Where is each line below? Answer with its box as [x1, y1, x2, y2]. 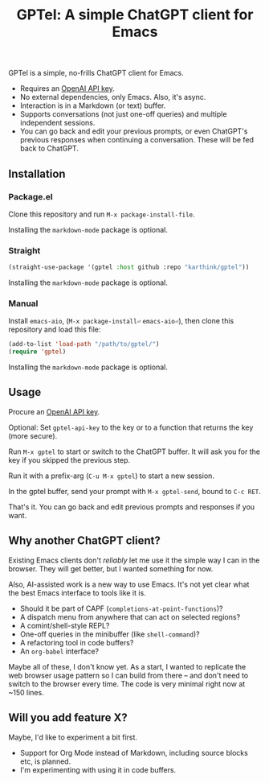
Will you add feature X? [8, 711, 128, 725]
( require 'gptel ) [8, 348, 67, 356]
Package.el [8, 191, 54, 202]
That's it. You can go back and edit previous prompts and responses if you [8, 501, 255, 512]
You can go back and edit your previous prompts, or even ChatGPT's [19, 126, 248, 136]
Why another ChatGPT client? [8, 534, 161, 548]
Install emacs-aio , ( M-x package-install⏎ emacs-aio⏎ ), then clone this [8, 316, 234, 326]
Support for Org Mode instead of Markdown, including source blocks [19, 748, 249, 757]
